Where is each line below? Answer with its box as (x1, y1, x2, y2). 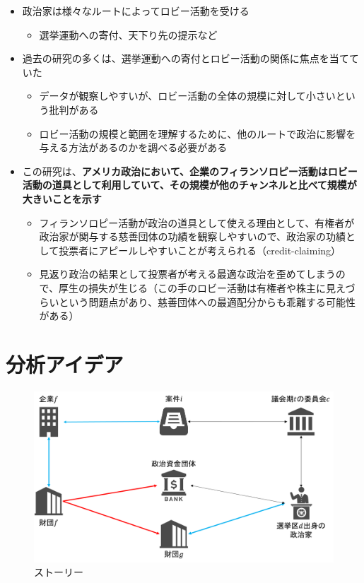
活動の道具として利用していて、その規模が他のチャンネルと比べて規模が (22, 177, 357, 192)
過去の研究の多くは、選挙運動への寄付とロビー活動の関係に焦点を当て (22, 51, 349, 66)
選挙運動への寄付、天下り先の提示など (39, 27, 218, 42)
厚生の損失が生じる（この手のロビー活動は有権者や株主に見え (59, 280, 346, 295)
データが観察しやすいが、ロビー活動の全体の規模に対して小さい (39, 88, 336, 103)
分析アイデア (6, 349, 124, 378)
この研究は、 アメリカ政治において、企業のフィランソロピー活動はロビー (22, 163, 358, 178)
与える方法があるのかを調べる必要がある (39, 140, 228, 155)
